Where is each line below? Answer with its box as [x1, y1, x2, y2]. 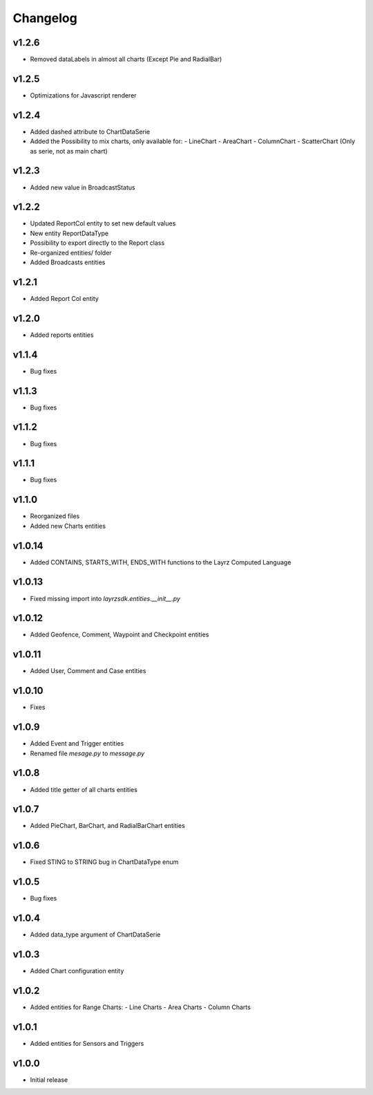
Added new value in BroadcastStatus [30, 183, 135, 192]
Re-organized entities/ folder [30, 248, 112, 257]
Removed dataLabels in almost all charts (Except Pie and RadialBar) [30, 55, 222, 64]
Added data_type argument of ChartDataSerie [30, 930, 161, 939]
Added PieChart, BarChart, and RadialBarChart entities [30, 822, 186, 830]
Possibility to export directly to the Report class [30, 239, 165, 247]
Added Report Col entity [30, 294, 99, 302]
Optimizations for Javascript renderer [30, 91, 137, 100]
